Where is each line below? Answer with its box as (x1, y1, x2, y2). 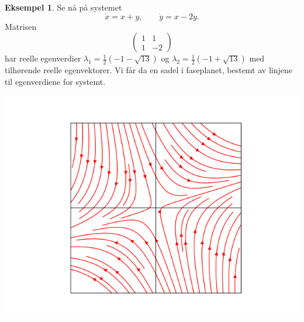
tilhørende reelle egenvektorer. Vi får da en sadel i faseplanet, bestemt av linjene (5, 64, 292, 76)
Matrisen (5, 20, 37, 32)
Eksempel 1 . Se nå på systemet (5, 1, 122, 13)
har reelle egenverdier (5, 52, 81, 64)
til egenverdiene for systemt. (5, 76, 106, 87)
